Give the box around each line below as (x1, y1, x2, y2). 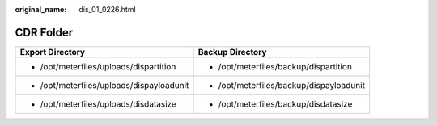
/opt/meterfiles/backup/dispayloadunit (218, 79, 366, 90)
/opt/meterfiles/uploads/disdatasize (40, 98, 177, 109)
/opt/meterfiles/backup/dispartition (218, 61, 352, 72)
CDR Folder (15, 25, 74, 40)
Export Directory (19, 46, 85, 57)
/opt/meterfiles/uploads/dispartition (40, 61, 176, 72)
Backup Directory (197, 46, 267, 57)
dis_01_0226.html (78, 5, 137, 14)
